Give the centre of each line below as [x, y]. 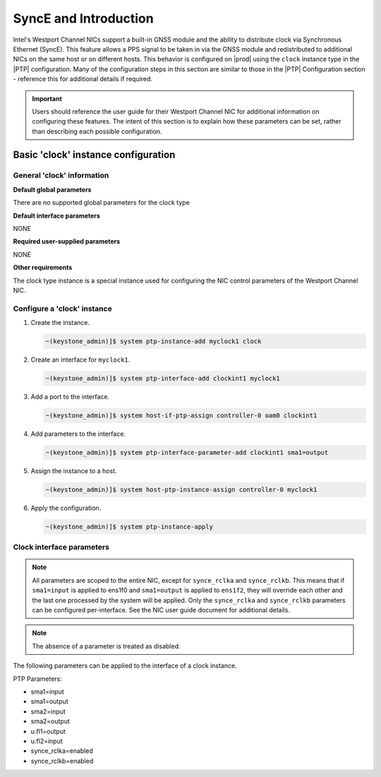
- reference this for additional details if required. [83, 79]
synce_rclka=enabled [62, 751]
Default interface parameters [56, 215]
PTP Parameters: [38, 679]
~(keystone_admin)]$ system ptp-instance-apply [129, 527]
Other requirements [43, 268]
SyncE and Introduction [84, 18]
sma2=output [50, 721]
